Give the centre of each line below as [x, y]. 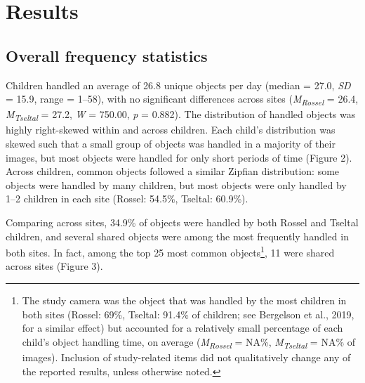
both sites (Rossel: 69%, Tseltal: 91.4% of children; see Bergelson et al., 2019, [188, 314]
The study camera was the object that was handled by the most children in [184, 300]
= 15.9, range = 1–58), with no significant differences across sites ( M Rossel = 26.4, [182, 99]
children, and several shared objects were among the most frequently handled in [177, 236]
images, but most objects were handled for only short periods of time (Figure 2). [179, 157]
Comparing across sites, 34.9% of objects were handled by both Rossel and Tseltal [182, 222]
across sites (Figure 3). [54, 266]
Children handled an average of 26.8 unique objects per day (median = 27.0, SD [178, 85]
